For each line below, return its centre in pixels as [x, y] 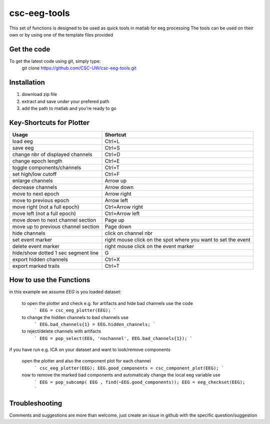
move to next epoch [36, 193]
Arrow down [119, 187]
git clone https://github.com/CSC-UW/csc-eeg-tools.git [79, 68]
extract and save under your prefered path [65, 101]
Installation [27, 82]
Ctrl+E [112, 161]
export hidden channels [40, 259]
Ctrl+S [112, 147]
